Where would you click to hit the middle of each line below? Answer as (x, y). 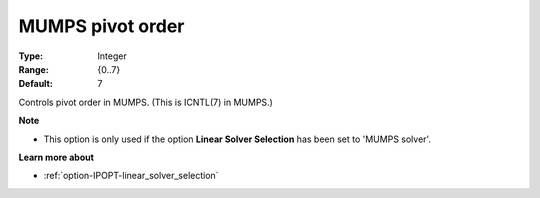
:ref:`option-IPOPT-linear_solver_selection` (131, 176)
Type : (31, 56)
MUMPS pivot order (101, 26)
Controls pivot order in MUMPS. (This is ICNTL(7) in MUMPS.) (146, 102)
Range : (33, 69)
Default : (36, 84)
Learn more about (56, 157)
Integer (112, 56)
